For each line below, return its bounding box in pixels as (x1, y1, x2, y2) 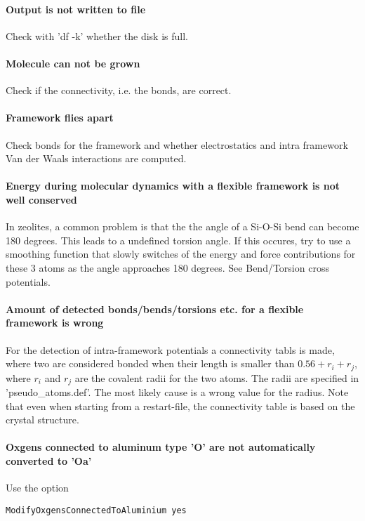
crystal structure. (6, 412, 79, 427)
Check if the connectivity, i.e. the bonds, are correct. (6, 83, 232, 98)
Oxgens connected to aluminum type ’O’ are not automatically (6, 440, 316, 454)
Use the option (6, 480, 69, 495)
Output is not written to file (6, 1, 146, 16)
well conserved (6, 192, 77, 206)
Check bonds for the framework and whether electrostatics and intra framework (6, 137, 348, 152)
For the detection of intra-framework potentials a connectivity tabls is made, (6, 342, 335, 357)
